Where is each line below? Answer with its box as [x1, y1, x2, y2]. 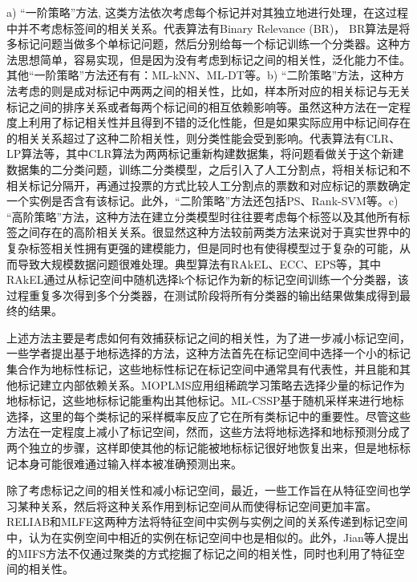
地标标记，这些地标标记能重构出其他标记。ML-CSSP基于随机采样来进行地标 [6, 392, 404, 409]
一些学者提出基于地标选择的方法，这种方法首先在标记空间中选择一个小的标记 [6, 345, 411, 362]
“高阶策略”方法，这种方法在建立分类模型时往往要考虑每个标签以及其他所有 [6, 208, 399, 224]
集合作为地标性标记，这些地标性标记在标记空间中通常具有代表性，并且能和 [6, 361, 399, 378]
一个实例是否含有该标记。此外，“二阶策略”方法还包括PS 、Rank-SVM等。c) [6, 192, 399, 209]
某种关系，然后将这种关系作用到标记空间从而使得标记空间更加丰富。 [17, 497, 377, 514]
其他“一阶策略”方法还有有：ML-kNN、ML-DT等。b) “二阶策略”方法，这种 [6, 67, 394, 83]
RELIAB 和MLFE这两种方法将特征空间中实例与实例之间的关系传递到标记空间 [6, 513, 408, 530]
